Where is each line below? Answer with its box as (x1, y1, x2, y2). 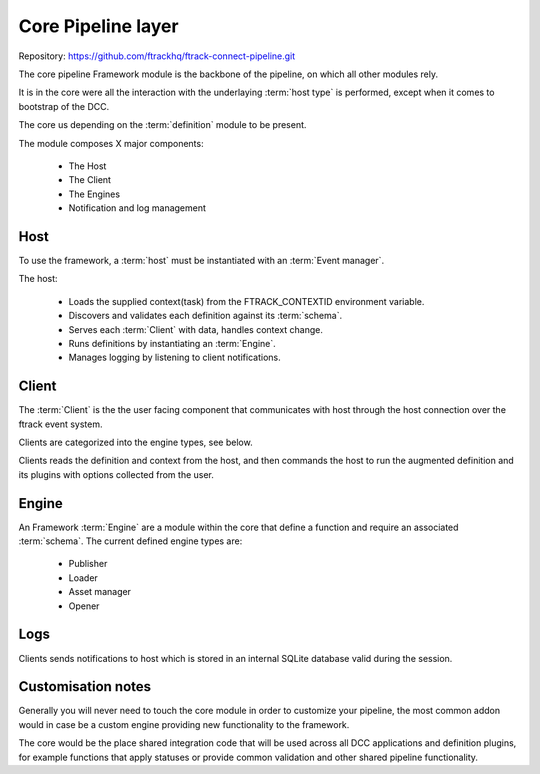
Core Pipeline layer (18, 15, 179, 37)
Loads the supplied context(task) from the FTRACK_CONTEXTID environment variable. (68, 295, 425, 307)
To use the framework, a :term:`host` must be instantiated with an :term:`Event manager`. (18, 254, 385, 266)
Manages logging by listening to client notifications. (68, 351, 281, 364)
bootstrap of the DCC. (18, 100, 110, 112)
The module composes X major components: (18, 137, 204, 149)
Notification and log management (68, 202, 207, 214)
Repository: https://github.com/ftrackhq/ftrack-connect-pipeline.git (18, 50, 296, 62)
